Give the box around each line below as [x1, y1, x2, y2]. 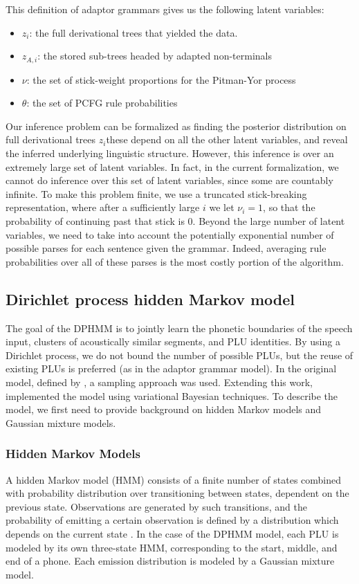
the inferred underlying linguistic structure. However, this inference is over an [6, 146, 334, 161]
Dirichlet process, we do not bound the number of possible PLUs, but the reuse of [6, 347, 353, 362]
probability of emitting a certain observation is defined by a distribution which [6, 513, 339, 527]
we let [209, 200, 234, 215]
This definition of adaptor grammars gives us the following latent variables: [6, 2, 324, 16]
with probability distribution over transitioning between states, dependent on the [6, 486, 349, 500]
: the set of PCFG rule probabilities [26, 95, 178, 110]
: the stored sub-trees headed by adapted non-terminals [37, 48, 272, 63]
